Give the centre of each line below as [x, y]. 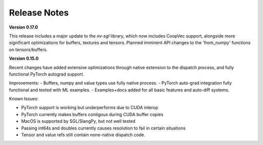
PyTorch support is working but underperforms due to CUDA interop [90, 108]
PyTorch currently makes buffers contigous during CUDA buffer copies [92, 114]
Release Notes [39, 13]
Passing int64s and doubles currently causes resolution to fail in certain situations [103, 128]
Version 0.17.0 [24, 27]
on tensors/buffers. [28, 49]
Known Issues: [24, 99]
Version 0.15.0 [24, 59]
